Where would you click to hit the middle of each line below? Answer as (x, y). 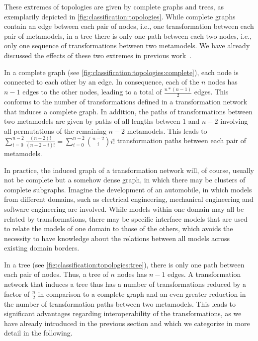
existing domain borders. (42, 248)
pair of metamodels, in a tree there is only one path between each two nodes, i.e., (128, 36)
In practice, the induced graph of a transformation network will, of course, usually (129, 170)
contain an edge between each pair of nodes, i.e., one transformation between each (129, 26)
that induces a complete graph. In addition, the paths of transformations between (128, 111)
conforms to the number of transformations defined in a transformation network (126, 101)
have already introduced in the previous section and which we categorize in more (127, 323)
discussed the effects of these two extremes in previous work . (98, 55)
